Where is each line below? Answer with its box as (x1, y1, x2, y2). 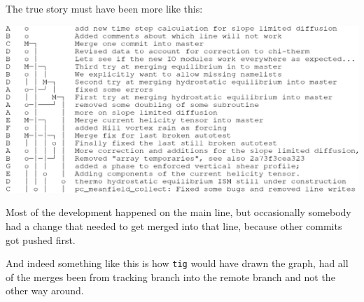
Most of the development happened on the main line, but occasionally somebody (6, 205, 351, 220)
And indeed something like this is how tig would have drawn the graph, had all (6, 256, 349, 271)
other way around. (6, 283, 84, 298)
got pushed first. (6, 232, 76, 247)
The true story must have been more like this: (6, 1, 203, 15)
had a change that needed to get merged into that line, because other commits (6, 218, 342, 233)
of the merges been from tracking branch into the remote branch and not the (6, 269, 335, 284)
